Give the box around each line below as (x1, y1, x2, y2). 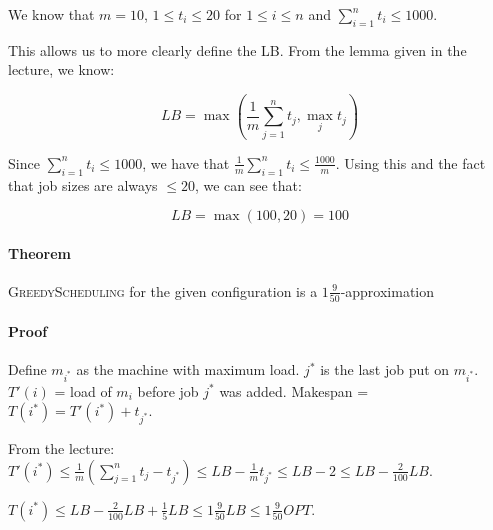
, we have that (142, 152, 230, 173)
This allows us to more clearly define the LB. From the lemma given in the (8, 39, 467, 60)
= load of (54, 380, 112, 401)
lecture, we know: (8, 59, 115, 80)
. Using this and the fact (335, 152, 486, 173)
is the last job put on (320, 359, 450, 379)
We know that (8, 4, 95, 24)
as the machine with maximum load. (76, 359, 300, 379)
